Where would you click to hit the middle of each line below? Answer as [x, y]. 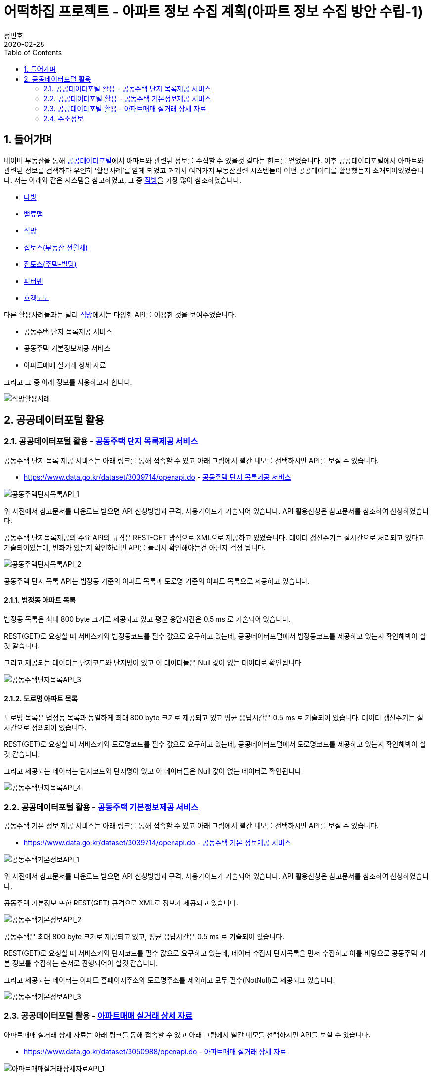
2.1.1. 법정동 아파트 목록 [40, 600]
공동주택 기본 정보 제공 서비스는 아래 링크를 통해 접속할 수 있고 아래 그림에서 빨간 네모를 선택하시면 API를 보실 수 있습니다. [192, 826]
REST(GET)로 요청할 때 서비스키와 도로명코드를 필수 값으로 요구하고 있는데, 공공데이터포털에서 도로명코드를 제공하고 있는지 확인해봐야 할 [215, 744]
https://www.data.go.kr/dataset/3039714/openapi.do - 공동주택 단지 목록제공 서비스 [157, 477]
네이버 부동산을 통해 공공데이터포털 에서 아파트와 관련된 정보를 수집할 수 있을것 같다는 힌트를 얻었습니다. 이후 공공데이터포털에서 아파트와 [214, 160]
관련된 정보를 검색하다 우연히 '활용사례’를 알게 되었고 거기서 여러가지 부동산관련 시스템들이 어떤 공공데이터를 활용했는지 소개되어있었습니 [214, 170]
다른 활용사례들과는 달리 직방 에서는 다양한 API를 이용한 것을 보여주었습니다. [120, 314]
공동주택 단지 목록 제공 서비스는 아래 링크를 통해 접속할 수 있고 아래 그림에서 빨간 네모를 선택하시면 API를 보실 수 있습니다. [192, 460]
